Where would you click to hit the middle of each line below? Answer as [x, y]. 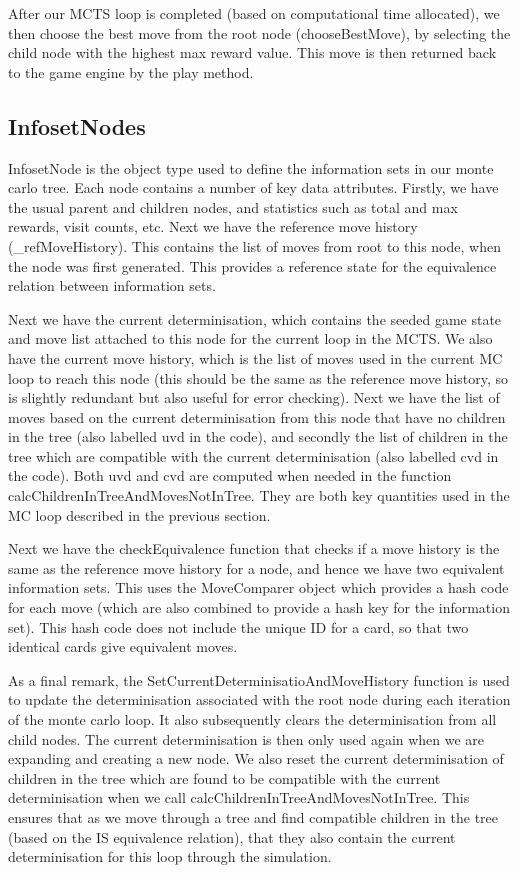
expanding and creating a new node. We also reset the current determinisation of [256, 758]
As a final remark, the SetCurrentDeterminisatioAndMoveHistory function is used [259, 679]
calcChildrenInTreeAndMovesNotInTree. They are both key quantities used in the [259, 495]
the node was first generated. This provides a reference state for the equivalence [252, 265]
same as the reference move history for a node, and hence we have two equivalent [256, 567]
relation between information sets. [112, 285]
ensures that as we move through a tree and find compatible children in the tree [253, 816]
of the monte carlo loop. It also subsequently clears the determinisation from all [252, 719]
